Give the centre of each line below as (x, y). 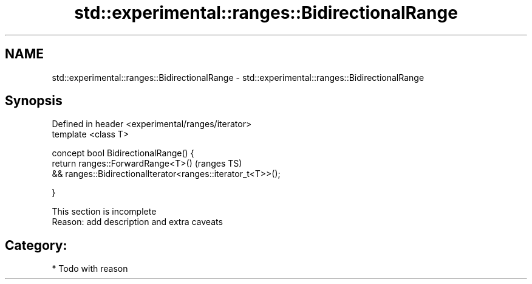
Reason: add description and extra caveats (137, 222)
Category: (36, 245)
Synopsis (34, 101)
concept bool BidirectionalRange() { (123, 153)
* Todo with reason (90, 269)
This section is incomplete (104, 212)
